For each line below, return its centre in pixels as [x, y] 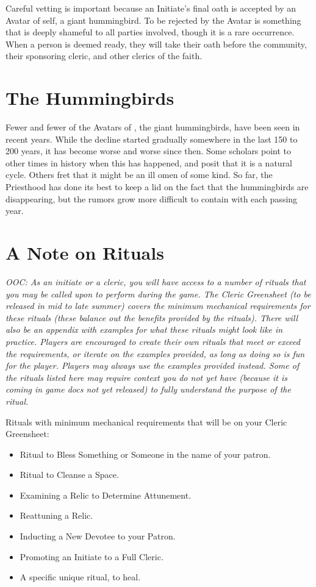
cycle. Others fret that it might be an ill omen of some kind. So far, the [139, 175]
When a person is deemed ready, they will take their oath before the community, [156, 44]
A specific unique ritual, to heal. [80, 577]
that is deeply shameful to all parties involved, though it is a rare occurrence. [150, 32]
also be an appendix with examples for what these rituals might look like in [144, 329]
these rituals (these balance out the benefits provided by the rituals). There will [152, 317]
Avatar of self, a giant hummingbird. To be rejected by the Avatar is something [153, 20]
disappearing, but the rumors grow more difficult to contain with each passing [152, 198]
